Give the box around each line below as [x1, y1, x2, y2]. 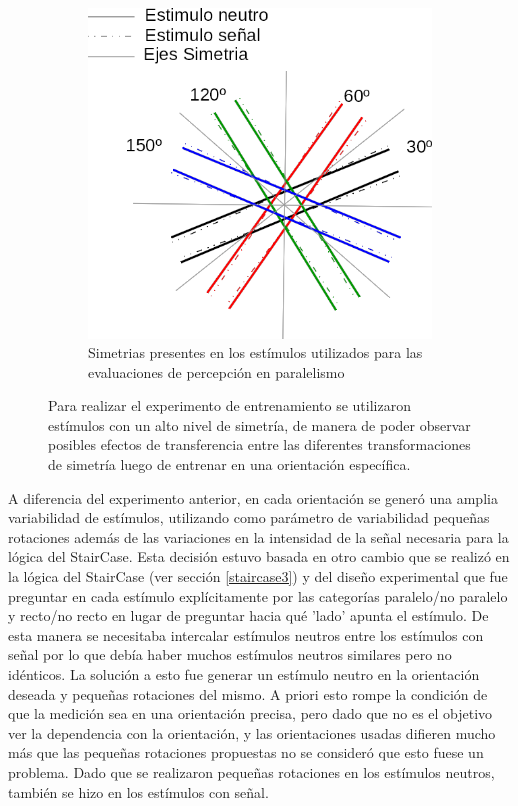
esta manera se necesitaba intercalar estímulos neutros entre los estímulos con [8, 624, 484, 645]
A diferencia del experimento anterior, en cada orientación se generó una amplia [8, 487, 498, 508]
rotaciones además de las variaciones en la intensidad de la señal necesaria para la [8, 526, 509, 547]
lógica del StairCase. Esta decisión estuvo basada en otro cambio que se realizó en [8, 546, 510, 567]
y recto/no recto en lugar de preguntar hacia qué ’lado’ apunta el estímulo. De [8, 605, 489, 626]
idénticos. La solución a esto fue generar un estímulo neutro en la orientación [8, 664, 480, 684]
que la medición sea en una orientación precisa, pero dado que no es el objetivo [8, 703, 493, 724]
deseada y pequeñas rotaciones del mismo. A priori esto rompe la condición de [8, 683, 488, 704]
